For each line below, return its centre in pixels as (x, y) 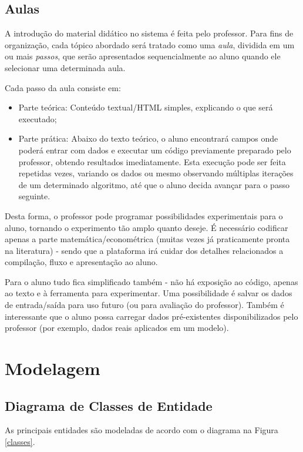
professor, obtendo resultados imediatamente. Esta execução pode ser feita (152, 161)
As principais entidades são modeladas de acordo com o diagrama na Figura (142, 430)
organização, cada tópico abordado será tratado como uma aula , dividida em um (150, 44)
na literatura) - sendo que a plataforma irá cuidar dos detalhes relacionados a (144, 250)
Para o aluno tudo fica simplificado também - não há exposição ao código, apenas (151, 281)
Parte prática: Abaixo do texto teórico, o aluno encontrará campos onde (148, 138)
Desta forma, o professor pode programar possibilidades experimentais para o (144, 215)
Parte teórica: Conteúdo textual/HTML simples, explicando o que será (146, 107)
